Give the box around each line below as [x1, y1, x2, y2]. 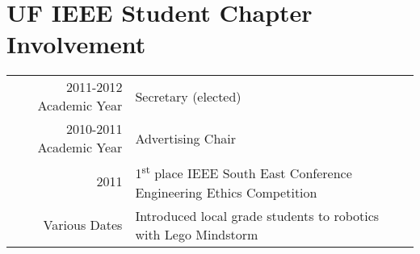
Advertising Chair [135, 128, 237, 148]
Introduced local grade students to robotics [135, 206, 380, 225]
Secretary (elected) [135, 86, 241, 106]
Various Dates [43, 215, 123, 235]
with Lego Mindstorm [135, 224, 258, 244]
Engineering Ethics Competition [135, 182, 317, 202]
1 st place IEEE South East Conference [135, 161, 352, 183]
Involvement [6, 27, 146, 60]
